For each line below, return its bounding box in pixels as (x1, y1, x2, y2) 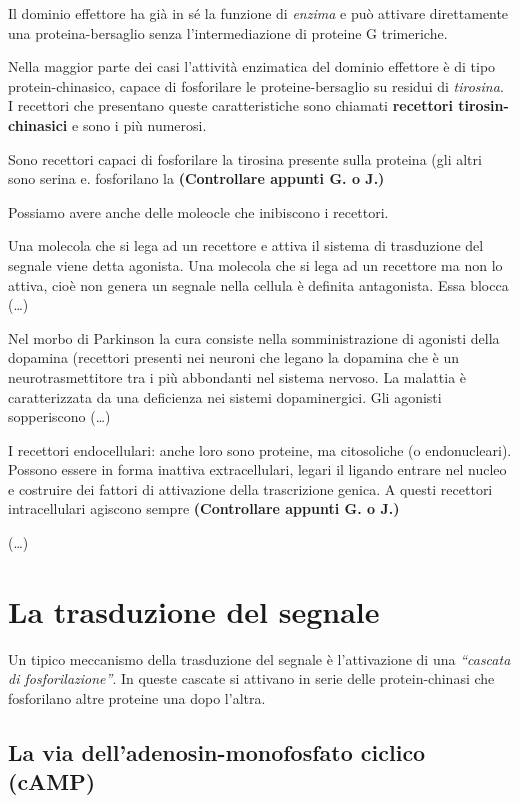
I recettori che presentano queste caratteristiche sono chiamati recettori (8, 95, 453, 116)
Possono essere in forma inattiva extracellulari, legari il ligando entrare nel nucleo (8, 459, 507, 480)
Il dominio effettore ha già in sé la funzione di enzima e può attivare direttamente (8, 3, 509, 23)
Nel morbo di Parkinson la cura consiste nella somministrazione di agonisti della (8, 327, 500, 348)
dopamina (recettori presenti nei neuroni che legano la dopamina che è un (8, 347, 459, 368)
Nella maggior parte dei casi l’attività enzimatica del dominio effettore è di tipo (8, 56, 496, 77)
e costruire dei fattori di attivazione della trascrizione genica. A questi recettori (8, 478, 493, 499)
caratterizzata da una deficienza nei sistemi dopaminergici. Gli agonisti (8, 386, 442, 407)
